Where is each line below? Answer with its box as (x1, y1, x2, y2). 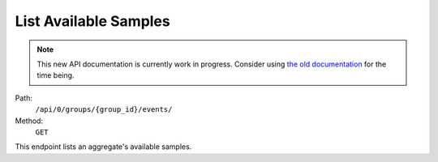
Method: (15, 116, 44, 126)
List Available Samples (15, 12, 170, 30)
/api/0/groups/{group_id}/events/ (35, 105, 173, 114)
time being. (36, 70, 75, 80)
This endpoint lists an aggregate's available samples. (15, 142, 192, 151)
